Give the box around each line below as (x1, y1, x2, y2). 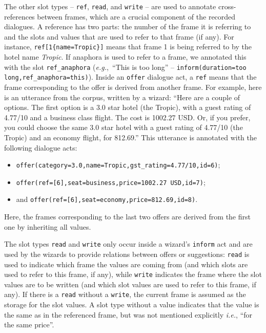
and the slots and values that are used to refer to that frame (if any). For (4, 31, 234, 42)
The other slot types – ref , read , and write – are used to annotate (4, 1, 216, 11)
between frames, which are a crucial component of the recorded (37, 11, 236, 22)
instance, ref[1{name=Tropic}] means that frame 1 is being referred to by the (4, 41, 252, 52)
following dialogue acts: (4, 142, 77, 153)
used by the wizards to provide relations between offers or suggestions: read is (4, 248, 250, 259)
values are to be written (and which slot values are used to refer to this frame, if (4, 279, 256, 289)
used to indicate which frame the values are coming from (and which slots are (4, 258, 248, 269)
